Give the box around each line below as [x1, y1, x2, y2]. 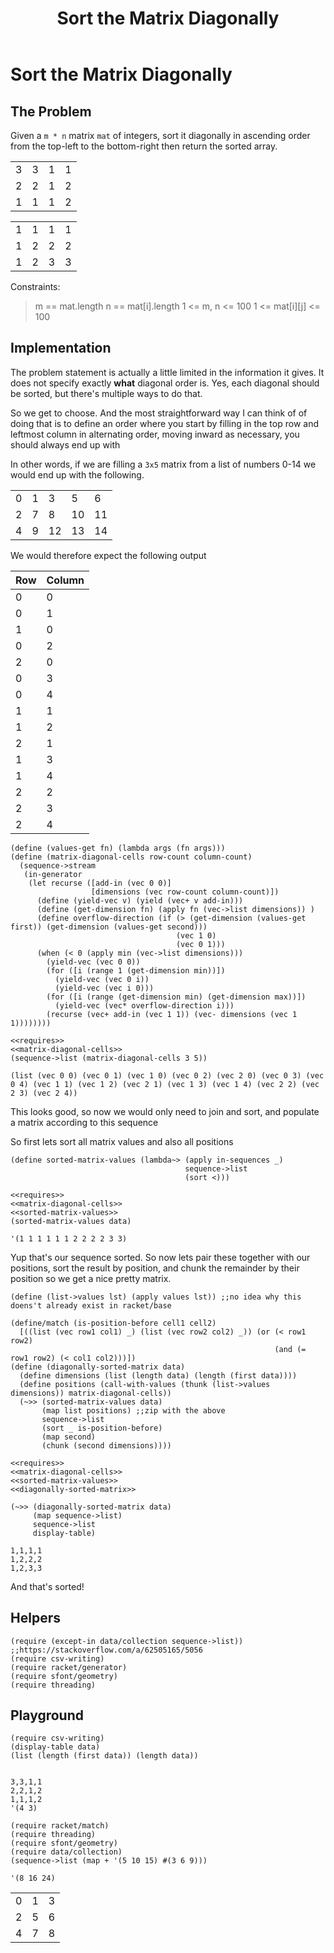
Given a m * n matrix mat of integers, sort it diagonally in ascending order [10, 130, 311, 141]
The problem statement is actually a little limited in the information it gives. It [10, 366, 325, 378]
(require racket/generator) [10, 1662, 128, 1672]
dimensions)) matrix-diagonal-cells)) [10, 1388, 172, 1398]
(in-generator [23, 869, 83, 879]
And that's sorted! [10, 1580, 85, 1592]
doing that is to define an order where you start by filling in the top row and [10, 417, 319, 429]
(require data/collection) [10, 1847, 123, 1857]
